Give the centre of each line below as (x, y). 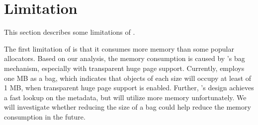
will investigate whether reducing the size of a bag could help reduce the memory (128, 107)
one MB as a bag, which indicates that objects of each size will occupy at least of (128, 78)
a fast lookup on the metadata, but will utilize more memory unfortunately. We (125, 97)
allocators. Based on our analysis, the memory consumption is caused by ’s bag (125, 58)
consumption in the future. (45, 116)
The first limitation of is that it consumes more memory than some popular (119, 48)
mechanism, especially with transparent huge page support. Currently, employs (124, 68)
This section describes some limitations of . (70, 32)
